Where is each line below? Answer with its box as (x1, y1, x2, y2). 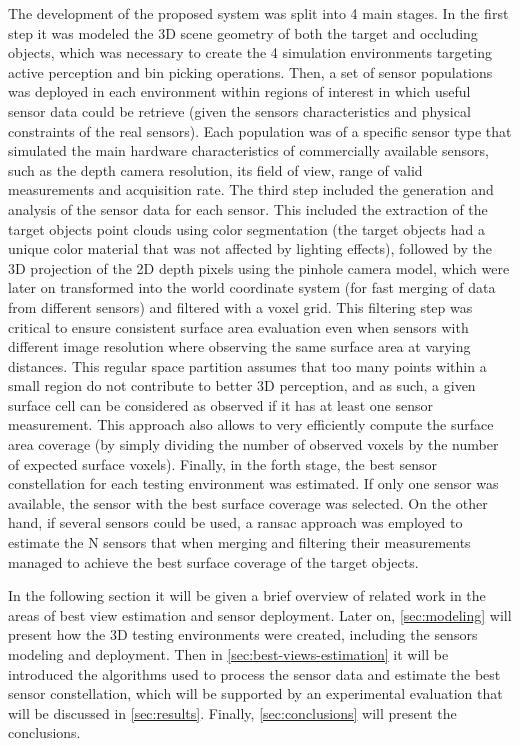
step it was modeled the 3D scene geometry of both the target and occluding (8, 22, 478, 43)
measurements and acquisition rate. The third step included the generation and (8, 179, 494, 200)
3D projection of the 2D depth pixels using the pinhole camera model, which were (8, 257, 510, 278)
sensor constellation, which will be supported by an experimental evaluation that (8, 683, 503, 704)
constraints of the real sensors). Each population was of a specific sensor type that (8, 120, 512, 141)
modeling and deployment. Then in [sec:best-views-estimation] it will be (8, 644, 449, 664)
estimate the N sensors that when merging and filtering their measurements (8, 532, 471, 553)
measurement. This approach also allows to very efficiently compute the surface (8, 414, 494, 435)
